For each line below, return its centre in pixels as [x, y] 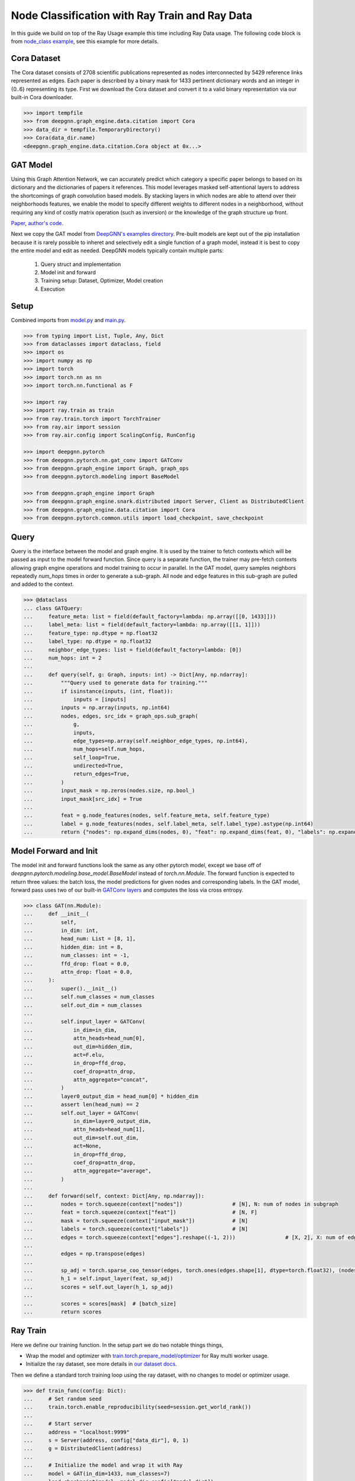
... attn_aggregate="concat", [86, 1080]
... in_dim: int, [61, 931]
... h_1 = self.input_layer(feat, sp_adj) [99, 1279]
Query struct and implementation [81, 264]
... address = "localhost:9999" [77, 1432]
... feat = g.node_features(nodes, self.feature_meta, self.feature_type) [147, 815]
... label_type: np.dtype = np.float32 [88, 642]
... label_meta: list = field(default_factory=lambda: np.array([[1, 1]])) [142, 625]
